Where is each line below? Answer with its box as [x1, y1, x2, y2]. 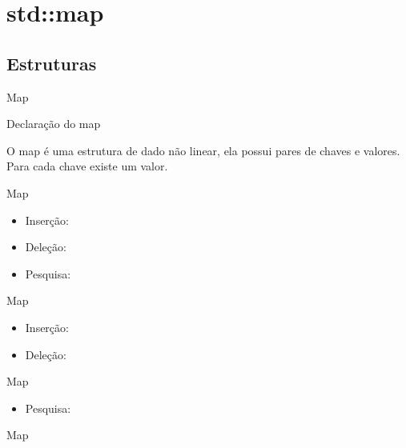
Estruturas [6, 50, 97, 75]
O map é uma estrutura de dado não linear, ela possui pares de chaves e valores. [6, 142, 400, 158]
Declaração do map [6, 115, 101, 132]
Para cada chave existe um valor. [6, 158, 168, 174]
